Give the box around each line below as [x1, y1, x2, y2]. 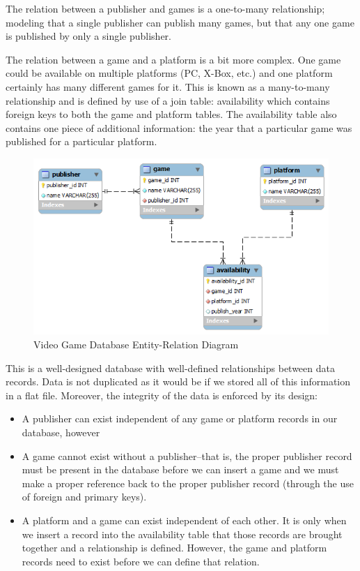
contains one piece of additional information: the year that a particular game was [6, 120, 352, 135]
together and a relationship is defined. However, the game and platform [22, 540, 327, 555]
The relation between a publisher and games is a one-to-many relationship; [6, 1, 325, 15]
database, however [22, 425, 100, 440]
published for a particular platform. [6, 134, 157, 149]
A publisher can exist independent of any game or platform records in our [22, 411, 338, 426]
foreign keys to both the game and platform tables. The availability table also [6, 107, 337, 121]
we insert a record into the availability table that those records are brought [22, 526, 343, 541]
